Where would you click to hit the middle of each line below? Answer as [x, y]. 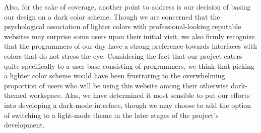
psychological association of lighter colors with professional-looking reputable [123, 26]
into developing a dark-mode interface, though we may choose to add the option [128, 105]
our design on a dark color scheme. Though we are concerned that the [112, 16]
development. [24, 125]
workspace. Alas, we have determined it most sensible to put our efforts [139, 95]
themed [16, 95]
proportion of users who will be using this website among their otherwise [116, 85]
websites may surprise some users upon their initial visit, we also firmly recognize [129, 36]
